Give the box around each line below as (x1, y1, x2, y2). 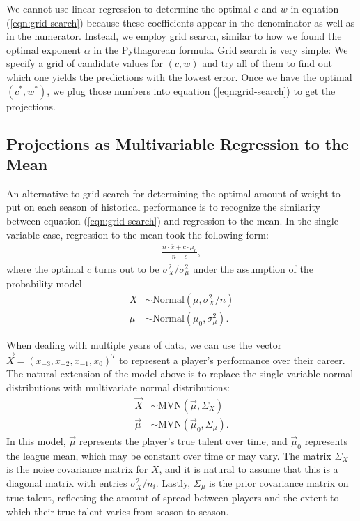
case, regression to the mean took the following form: (42, 227, 269, 241)
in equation (290, 1, 339, 15)
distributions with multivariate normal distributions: (6, 379, 230, 394)
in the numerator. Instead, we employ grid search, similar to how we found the (6, 29, 342, 43)
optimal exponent (6, 42, 81, 56)
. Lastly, (155, 475, 191, 490)
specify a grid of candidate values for (6, 56, 164, 70)
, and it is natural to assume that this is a (159, 462, 338, 476)
